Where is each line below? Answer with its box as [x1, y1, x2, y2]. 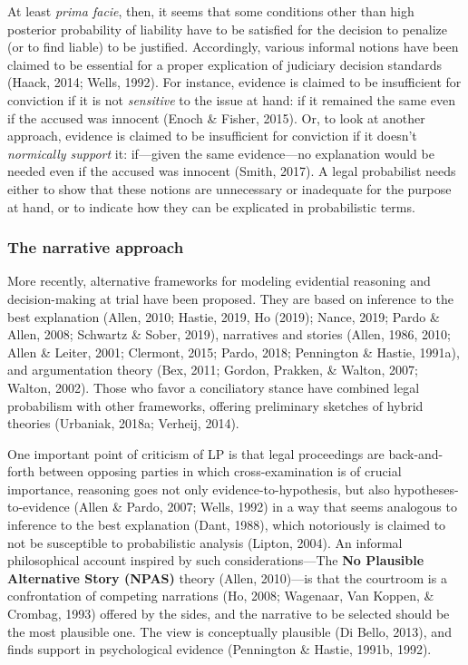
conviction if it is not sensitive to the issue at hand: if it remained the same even [7, 90, 455, 109]
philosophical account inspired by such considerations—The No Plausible [7, 551, 424, 570]
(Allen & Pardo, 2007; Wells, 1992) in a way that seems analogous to [73, 497, 457, 516]
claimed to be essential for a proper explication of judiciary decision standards [7, 54, 442, 73]
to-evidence [7, 497, 70, 516]
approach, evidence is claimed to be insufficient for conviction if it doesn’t [7, 126, 417, 145]
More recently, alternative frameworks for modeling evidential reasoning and [7, 271, 431, 290]
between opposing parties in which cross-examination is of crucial [38, 462, 402, 481]
